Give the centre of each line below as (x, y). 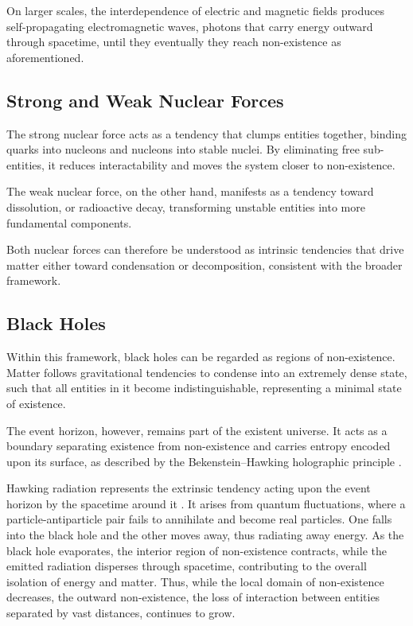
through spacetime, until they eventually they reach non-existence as (174, 42)
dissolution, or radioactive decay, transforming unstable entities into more (186, 206)
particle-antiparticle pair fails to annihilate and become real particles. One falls (199, 519)
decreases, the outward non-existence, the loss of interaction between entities (193, 597)
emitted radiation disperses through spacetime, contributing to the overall (187, 566)
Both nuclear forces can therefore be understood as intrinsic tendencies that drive (205, 249)
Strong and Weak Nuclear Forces (145, 100)
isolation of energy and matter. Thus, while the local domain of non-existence (195, 581)
